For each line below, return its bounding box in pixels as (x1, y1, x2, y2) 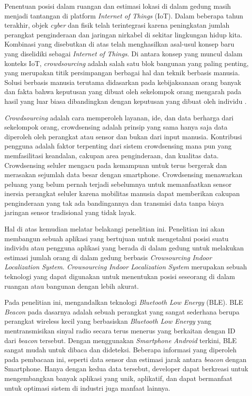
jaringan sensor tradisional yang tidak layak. (4, 207, 136, 217)
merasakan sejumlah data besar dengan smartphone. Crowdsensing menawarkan (4, 169, 243, 180)
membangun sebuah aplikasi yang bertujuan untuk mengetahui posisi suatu (4, 233, 229, 243)
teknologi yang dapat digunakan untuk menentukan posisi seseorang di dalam (4, 271, 236, 281)
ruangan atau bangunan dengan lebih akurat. (4, 280, 139, 291)
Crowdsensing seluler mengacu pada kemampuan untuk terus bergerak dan (4, 160, 227, 170)
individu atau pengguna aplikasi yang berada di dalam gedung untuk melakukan (4, 243, 244, 253)
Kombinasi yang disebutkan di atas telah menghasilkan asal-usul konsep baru (4, 39, 235, 49)
